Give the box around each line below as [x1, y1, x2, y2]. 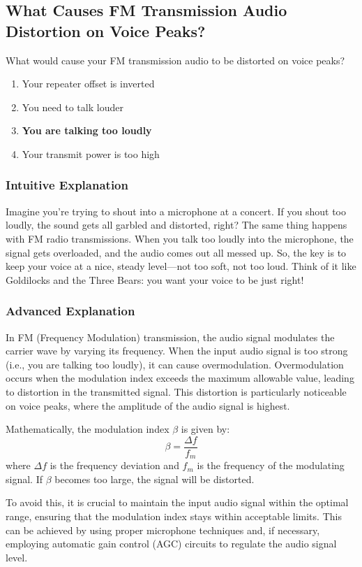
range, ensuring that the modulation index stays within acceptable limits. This [6, 509, 342, 524]
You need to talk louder [22, 99, 123, 114]
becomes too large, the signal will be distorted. [54, 471, 255, 486]
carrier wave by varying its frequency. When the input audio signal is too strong [6, 343, 348, 358]
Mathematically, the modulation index [6, 422, 169, 436]
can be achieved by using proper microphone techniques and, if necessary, [6, 522, 320, 537]
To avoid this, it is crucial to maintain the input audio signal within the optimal [6, 495, 349, 510]
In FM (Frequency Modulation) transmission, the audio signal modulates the [6, 329, 335, 344]
